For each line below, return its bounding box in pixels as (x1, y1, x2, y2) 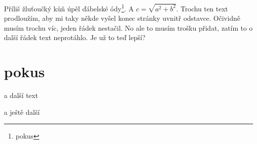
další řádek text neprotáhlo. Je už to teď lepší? (4, 32, 146, 43)
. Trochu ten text (176, 3, 228, 13)
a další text (4, 90, 38, 100)
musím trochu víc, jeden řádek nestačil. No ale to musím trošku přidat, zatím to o (4, 22, 253, 33)
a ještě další (4, 106, 40, 117)
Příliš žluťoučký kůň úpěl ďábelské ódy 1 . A (4, 2, 134, 13)
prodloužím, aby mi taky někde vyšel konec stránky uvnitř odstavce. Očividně (4, 13, 240, 23)
